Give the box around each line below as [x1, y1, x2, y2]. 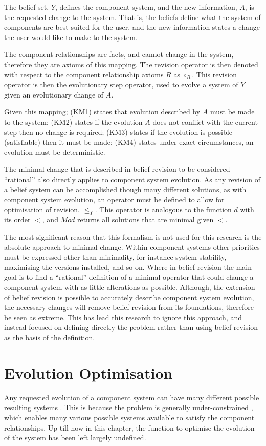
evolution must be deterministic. [4, 146, 105, 157]
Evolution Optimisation [4, 362, 173, 383]
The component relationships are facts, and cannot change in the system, [4, 49, 234, 60]
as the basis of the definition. [4, 332, 95, 343]
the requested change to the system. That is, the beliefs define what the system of [4, 11, 261, 22]
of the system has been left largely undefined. [4, 432, 146, 443]
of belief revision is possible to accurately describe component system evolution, [4, 292, 254, 302]
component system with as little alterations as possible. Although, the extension [4, 282, 255, 293]
